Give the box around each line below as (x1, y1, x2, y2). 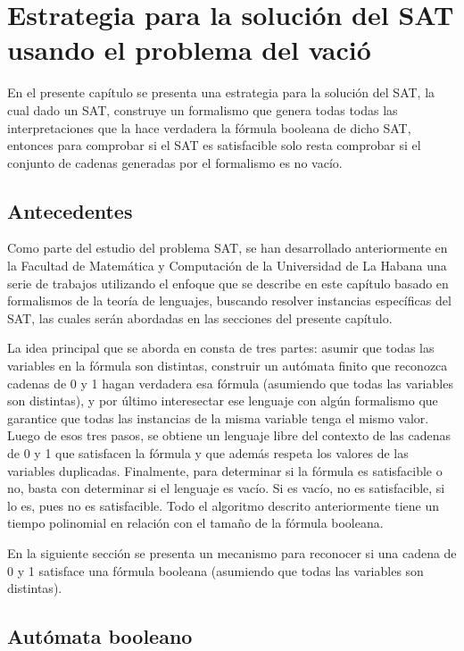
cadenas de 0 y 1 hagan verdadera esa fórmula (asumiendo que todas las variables (7, 373, 453, 392)
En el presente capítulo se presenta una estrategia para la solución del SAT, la (7, 83, 435, 102)
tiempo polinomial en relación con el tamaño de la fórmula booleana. (7, 513, 384, 532)
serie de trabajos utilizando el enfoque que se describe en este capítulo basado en (7, 273, 449, 292)
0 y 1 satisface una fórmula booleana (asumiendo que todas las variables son (7, 561, 424, 580)
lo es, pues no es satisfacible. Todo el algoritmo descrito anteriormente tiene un (7, 496, 439, 514)
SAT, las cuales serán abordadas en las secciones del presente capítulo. (7, 308, 393, 327)
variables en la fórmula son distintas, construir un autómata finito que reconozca (7, 356, 448, 375)
